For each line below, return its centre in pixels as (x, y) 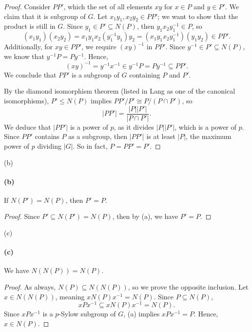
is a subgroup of (96, 74)
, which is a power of (205, 127)
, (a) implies (142, 314)
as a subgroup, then (98, 136)
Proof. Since (22, 216)
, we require (99, 47)
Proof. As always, (30, 287)
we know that (24, 56)
